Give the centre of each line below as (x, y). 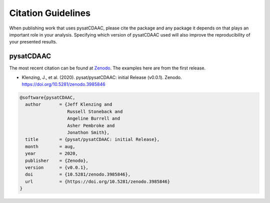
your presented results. (33, 42)
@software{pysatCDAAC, (47, 97)
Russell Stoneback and (95, 111)
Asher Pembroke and (91, 125)
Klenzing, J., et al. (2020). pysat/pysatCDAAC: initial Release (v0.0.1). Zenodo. (102, 77)
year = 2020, (52, 153)
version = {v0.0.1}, (57, 167)
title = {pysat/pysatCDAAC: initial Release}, (92, 139)
